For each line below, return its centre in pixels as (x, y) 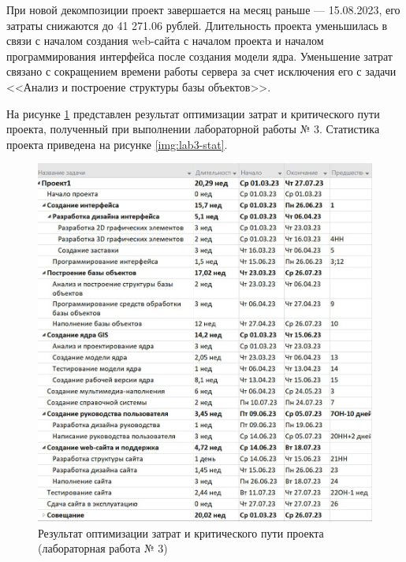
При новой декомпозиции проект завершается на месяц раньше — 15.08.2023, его (203, 9)
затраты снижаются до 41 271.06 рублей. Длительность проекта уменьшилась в (197, 25)
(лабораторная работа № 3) (103, 548)
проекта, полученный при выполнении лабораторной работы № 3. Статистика (193, 129)
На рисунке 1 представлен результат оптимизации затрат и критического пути (193, 113)
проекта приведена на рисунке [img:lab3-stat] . (117, 144)
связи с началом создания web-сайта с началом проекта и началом (165, 41)
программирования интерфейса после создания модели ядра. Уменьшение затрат (199, 56)
